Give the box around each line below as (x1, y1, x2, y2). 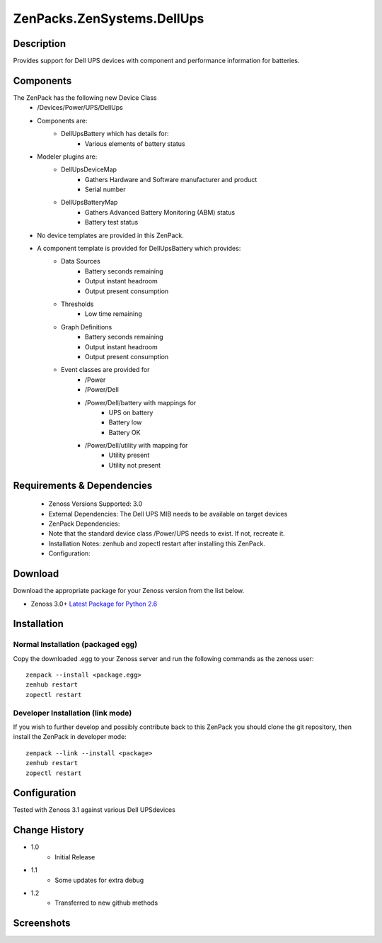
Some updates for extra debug (54, 876, 144, 884)
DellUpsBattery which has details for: (61, 130, 169, 138)
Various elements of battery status (85, 139, 185, 148)
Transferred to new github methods (54, 898, 158, 907)
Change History (13, 824, 84, 836)
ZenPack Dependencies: (48, 519, 120, 528)
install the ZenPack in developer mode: (13, 733, 127, 741)
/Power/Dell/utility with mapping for (85, 441, 188, 450)
